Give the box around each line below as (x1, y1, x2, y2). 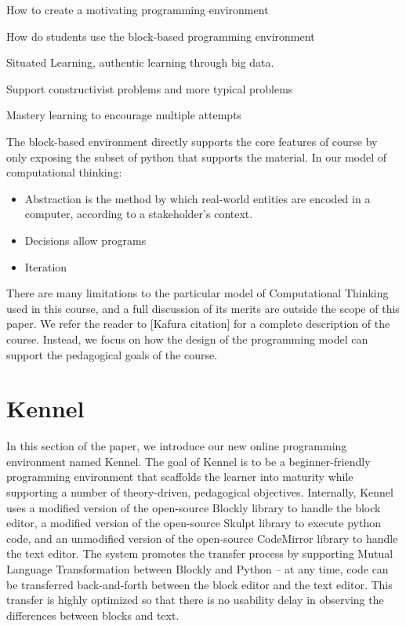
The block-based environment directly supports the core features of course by (6, 133, 378, 149)
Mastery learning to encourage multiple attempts (6, 107, 242, 123)
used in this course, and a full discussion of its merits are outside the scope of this (6, 300, 400, 316)
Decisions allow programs (24, 231, 147, 248)
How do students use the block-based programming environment (6, 27, 315, 44)
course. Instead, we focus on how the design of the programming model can (6, 330, 368, 347)
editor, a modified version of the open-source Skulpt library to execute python (6, 515, 381, 531)
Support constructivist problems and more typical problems (6, 80, 293, 96)
